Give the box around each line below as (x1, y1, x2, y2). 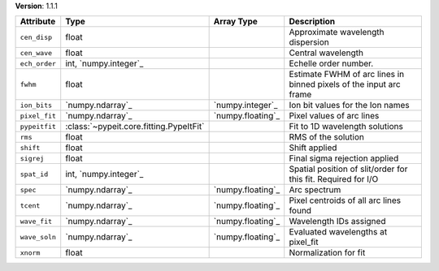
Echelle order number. (289, 58, 374, 69)
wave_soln (20, 232, 57, 241)
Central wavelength (289, 47, 363, 58)
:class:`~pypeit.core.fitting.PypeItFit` (65, 121, 205, 132)
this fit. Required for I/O (289, 174, 379, 185)
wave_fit (20, 217, 53, 226)
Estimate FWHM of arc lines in (289, 69, 405, 80)
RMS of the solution (289, 131, 365, 143)
